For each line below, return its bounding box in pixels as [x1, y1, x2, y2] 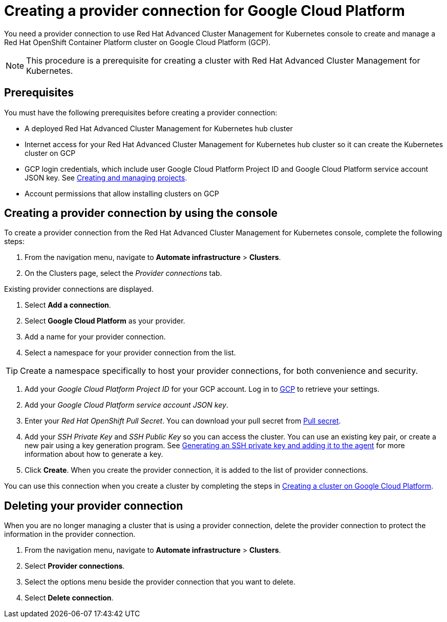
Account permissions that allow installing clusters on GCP [25, 189, 219, 198]
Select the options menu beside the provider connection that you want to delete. [25, 577, 296, 587]
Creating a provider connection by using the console [4, 207, 278, 220]
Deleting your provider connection [4, 499, 183, 512]
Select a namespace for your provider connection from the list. [25, 348, 236, 357]
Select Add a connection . [25, 300, 111, 310]
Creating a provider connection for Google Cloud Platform [4, 2, 405, 19]
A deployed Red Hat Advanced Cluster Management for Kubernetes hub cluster [25, 124, 293, 133]
